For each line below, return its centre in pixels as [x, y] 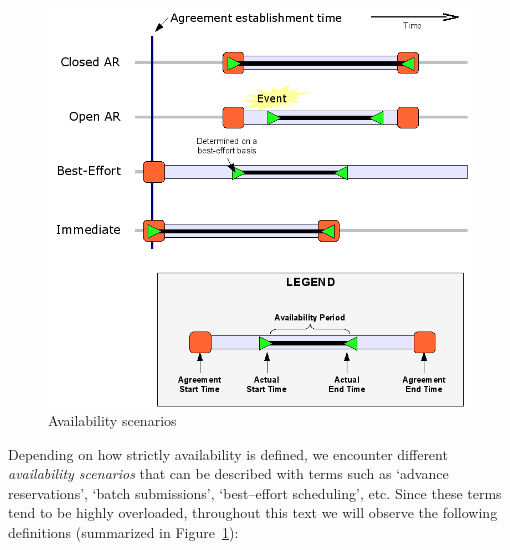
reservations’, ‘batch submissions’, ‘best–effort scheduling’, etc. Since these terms [255, 492]
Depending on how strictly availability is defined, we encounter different [228, 453]
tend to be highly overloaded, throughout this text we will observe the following [253, 512]
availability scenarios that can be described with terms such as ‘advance [228, 473]
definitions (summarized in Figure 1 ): [123, 532]
